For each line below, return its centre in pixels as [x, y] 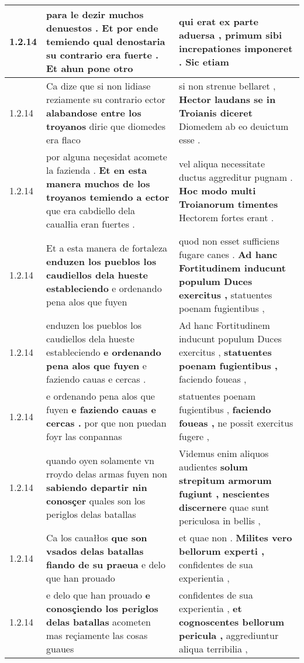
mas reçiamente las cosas [97, 635]
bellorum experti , [222, 551]
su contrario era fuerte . [103, 55]
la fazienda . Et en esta [97, 170]
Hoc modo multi [217, 190]
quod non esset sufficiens [229, 241]
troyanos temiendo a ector [108, 197]
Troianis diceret [215, 113]
